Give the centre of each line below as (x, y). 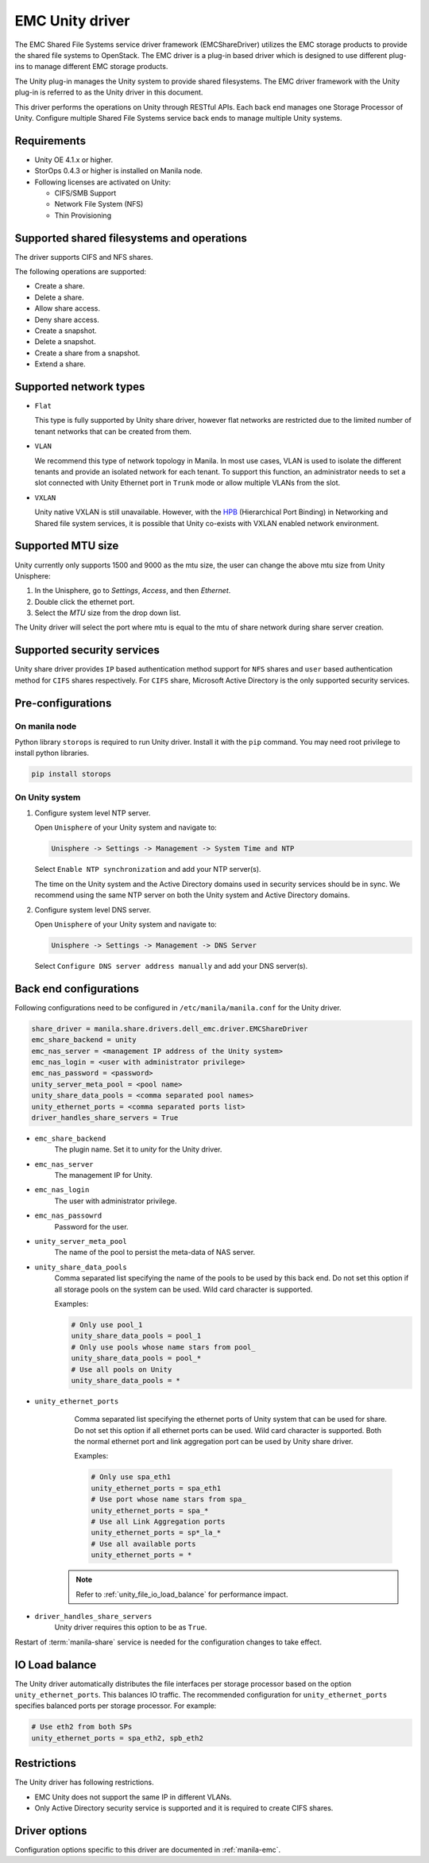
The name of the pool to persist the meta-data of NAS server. (155, 1253)
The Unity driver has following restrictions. (84, 1782)
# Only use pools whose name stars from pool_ (163, 1347)
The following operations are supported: (81, 272)
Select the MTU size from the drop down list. (108, 613)
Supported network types (80, 387)
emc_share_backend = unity (84, 1040)
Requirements (50, 140)
